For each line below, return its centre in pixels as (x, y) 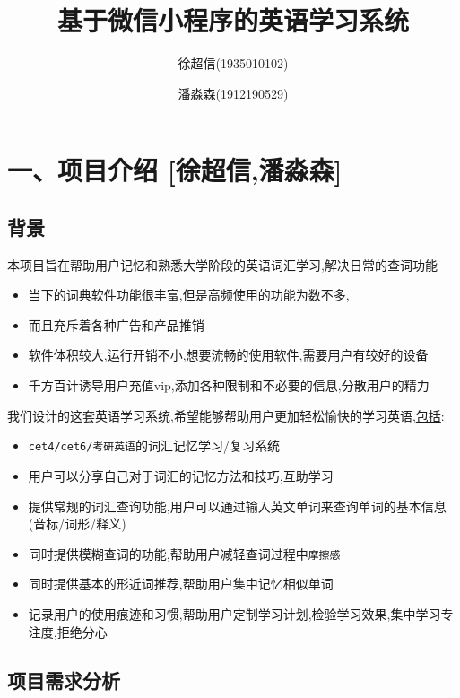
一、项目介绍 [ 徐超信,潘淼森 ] (175, 170)
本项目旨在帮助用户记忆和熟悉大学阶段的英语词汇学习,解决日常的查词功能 (222, 264)
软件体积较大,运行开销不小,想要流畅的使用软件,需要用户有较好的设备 (228, 355)
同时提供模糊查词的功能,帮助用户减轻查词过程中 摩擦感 (184, 553)
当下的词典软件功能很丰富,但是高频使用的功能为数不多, (189, 295)
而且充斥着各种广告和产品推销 (116, 324)
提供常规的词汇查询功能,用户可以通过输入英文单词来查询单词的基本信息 (237, 506)
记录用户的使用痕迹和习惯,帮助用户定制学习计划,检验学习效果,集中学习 (234, 613)
